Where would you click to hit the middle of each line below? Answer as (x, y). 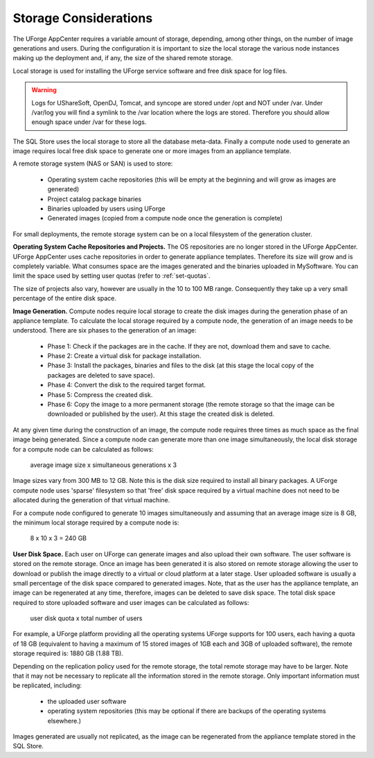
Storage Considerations (83, 18)
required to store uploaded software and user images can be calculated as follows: (131, 602)
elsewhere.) (64, 721)
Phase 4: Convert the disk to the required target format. (127, 385)
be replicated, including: (47, 685)
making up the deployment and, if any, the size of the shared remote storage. (123, 58)
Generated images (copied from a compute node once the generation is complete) (165, 218)
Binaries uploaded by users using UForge (106, 209)
